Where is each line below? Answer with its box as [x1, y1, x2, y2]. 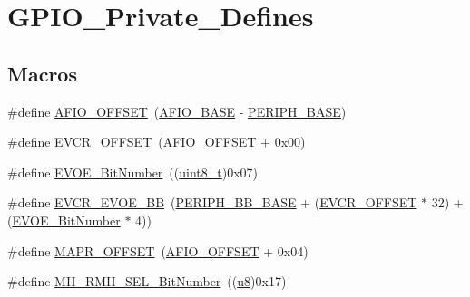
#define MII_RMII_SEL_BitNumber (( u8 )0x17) [7, 272, 287, 291]
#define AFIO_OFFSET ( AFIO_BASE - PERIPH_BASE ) [7, 101, 347, 120]
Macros [7, 59, 77, 87]
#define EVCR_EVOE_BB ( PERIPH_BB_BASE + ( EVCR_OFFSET [7, 193, 417, 212]
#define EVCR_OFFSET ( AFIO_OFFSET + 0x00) [7, 132, 306, 151]
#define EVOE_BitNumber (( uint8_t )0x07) [7, 162, 259, 181]
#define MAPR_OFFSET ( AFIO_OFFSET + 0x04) [7, 241, 308, 260]
